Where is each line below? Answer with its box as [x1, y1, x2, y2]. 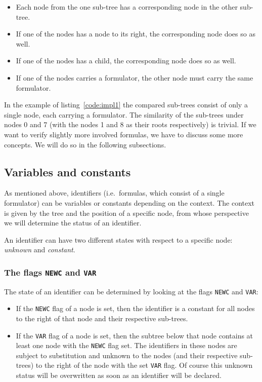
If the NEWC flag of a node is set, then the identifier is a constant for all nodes [16, 303, 255, 314]
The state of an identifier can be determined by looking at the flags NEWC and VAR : [4, 286, 258, 296]
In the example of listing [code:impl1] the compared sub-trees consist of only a [4, 99, 248, 110]
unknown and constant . [4, 244, 75, 255]
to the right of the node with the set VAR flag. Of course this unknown [35, 360, 253, 370]
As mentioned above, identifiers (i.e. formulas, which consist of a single [4, 187, 225, 198]
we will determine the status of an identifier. [4, 217, 142, 228]
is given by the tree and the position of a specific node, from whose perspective [4, 207, 249, 218]
